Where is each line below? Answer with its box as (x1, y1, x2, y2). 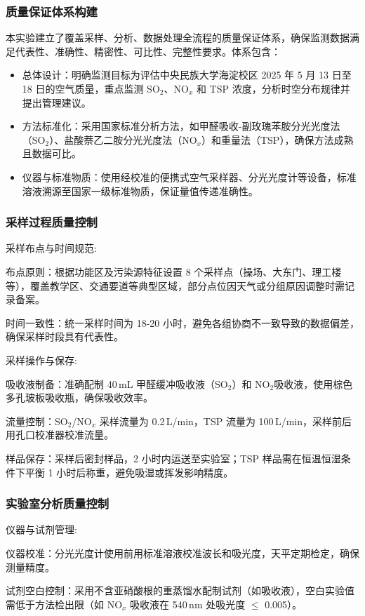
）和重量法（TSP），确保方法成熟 (201, 132, 354, 147)
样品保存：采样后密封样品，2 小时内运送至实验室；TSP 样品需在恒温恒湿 (6, 450, 341, 465)
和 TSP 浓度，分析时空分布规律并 (196, 81, 350, 95)
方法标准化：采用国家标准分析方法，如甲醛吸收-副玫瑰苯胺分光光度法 (22, 119, 340, 133)
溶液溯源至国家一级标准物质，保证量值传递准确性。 (22, 183, 258, 198)
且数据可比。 (22, 146, 81, 161)
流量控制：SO (6, 413, 68, 428)
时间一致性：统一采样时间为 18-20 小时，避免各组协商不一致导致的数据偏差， (6, 315, 359, 330)
